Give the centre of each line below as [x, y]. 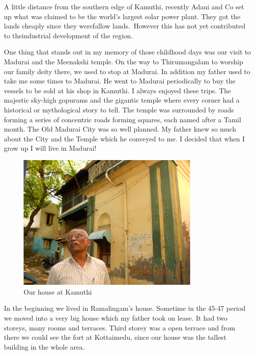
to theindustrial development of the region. [69, 35]
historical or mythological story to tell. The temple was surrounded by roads [119, 109]
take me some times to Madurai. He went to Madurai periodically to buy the [120, 81]
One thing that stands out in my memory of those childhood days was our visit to [127, 52]
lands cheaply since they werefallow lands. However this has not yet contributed [125, 26]
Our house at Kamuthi [58, 291]
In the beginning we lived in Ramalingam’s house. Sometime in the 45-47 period [125, 308]
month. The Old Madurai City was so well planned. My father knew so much [120, 129]
